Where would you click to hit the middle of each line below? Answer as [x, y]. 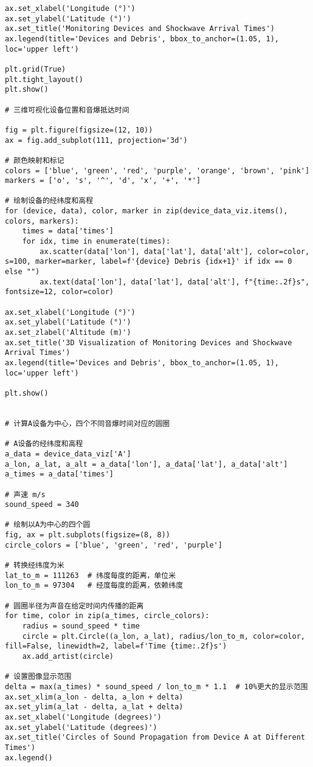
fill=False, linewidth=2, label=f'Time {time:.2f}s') [116, 646]
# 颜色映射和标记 [35, 160]
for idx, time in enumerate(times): [96, 242]
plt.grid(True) [36, 69]
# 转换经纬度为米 [35, 566]
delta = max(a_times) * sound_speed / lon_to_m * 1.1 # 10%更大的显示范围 [156, 686]
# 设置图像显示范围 [38, 677]
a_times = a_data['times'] [59, 474]
